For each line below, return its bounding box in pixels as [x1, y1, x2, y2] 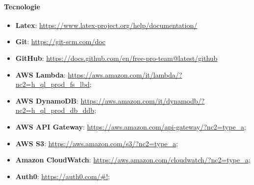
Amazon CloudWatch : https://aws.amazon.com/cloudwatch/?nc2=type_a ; [15, 155, 251, 165]
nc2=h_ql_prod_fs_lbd [15, 79, 90, 89]
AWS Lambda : [15, 69, 66, 79]
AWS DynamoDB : [15, 95, 78, 106]
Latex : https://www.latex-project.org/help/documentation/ [15, 20, 198, 30]
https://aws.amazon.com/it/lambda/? [68, 69, 182, 79]
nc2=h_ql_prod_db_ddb [15, 105, 95, 115]
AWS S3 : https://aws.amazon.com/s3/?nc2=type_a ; [15, 138, 178, 148]
